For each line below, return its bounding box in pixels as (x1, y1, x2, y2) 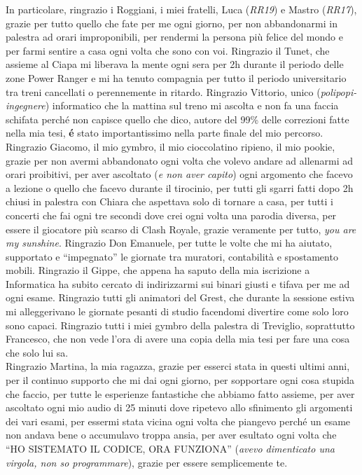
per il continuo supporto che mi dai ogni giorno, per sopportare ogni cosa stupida (6, 373, 354, 387)
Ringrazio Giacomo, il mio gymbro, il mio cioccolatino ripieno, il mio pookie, (6, 139, 335, 153)
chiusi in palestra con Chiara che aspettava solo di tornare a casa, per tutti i (6, 194, 334, 209)
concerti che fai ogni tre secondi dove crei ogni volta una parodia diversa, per (6, 207, 337, 222)
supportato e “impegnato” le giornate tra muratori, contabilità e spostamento (6, 249, 338, 263)
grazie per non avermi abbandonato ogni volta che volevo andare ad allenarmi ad (6, 153, 354, 167)
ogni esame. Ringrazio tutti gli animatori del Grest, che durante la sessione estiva (6, 290, 355, 305)
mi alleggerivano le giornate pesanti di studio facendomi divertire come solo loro (6, 304, 349, 319)
